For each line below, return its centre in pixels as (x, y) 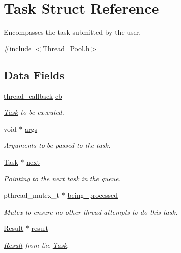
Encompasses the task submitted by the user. (73, 32)
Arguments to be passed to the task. (57, 145)
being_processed (93, 195)
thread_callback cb (33, 95)
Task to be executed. (34, 112)
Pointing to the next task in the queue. (62, 178)
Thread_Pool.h (66, 48)
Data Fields (34, 75)
